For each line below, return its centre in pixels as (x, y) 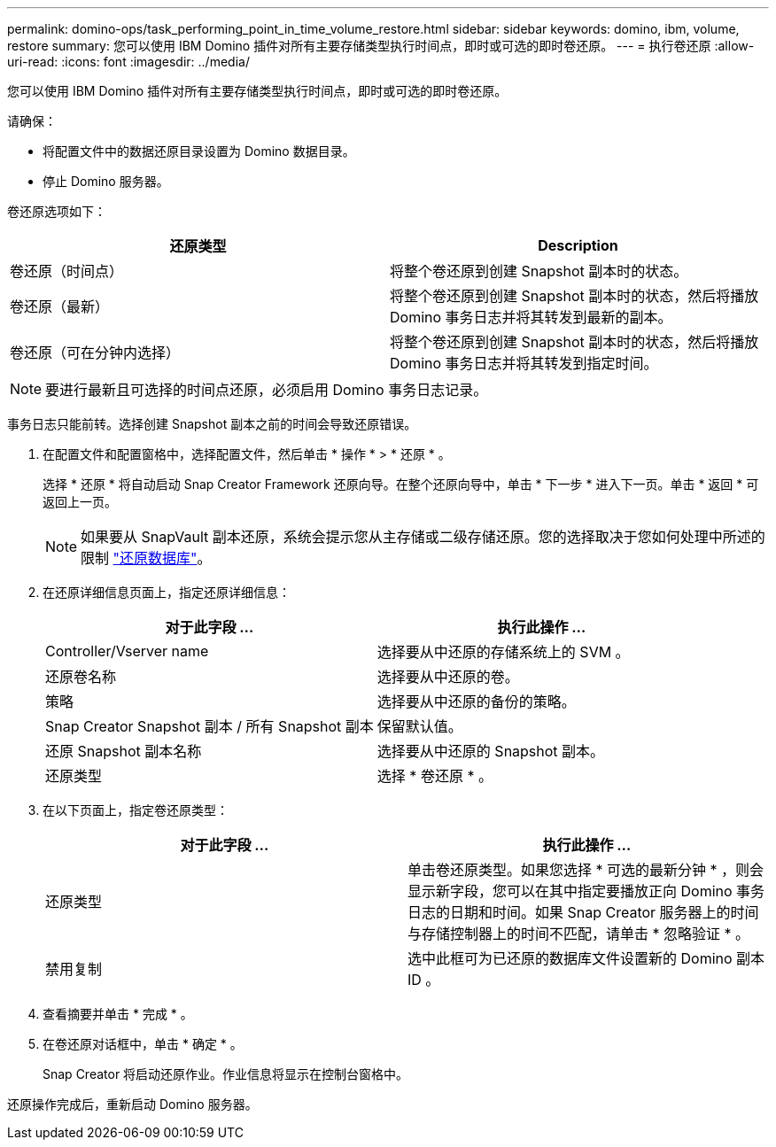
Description (578, 245)
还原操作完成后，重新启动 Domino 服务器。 (132, 1104)
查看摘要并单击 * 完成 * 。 (118, 1014)
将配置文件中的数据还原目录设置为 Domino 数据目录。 (199, 151)
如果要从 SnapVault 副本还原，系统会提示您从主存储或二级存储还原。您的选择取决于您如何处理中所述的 (423, 537)
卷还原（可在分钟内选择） (95, 353)
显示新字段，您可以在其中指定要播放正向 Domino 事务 (586, 891)
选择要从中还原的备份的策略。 (476, 701)
